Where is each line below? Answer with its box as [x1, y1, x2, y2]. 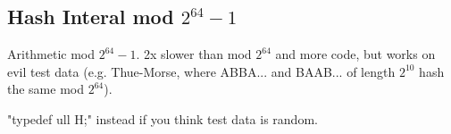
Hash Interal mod [7, 3, 174, 30]
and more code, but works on [275, 45, 436, 63]
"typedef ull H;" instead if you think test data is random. [7, 109, 318, 128]
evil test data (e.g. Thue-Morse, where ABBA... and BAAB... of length [7, 62, 396, 80]
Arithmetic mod [7, 45, 96, 63]
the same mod [7, 80, 85, 98]
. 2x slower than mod [136, 45, 252, 63]
